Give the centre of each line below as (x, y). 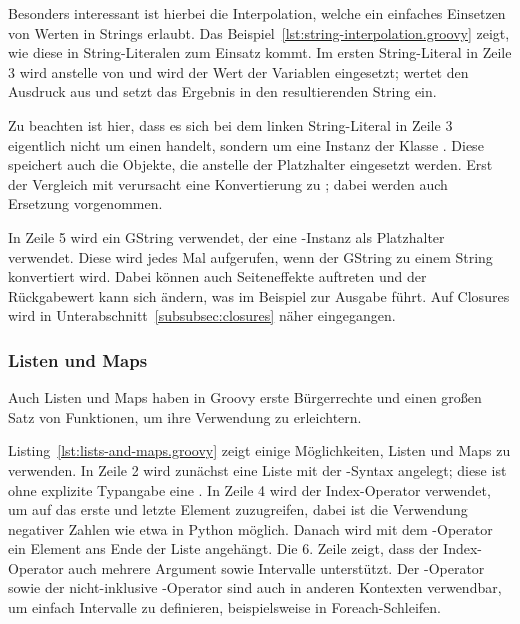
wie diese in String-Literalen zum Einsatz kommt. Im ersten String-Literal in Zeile (260, 52)
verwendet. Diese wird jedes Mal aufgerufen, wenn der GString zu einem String (250, 256)
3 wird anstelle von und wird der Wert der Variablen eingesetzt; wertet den (238, 71)
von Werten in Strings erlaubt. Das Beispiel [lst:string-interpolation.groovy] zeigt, (259, 32)
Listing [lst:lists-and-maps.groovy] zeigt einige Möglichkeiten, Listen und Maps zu (259, 450)
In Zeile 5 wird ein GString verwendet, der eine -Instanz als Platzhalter (226, 236)
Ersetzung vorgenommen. (85, 203)
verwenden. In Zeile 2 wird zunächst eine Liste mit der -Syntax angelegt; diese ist (257, 469)
